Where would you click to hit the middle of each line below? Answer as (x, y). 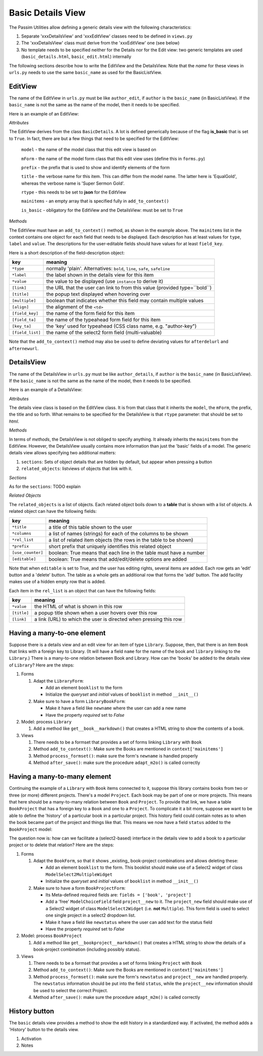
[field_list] (26, 332)
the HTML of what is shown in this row (78, 606)
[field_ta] (24, 320)
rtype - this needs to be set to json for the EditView (74, 192)
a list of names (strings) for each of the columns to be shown (118, 533)
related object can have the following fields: (53, 511)
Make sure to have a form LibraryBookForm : (80, 701)
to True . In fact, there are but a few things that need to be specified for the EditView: (94, 138)
